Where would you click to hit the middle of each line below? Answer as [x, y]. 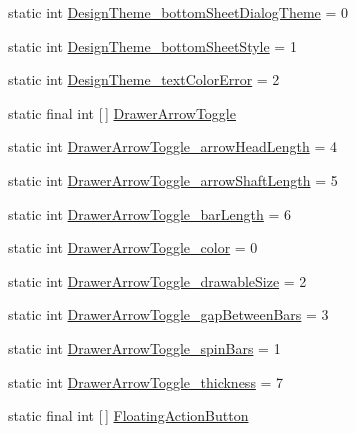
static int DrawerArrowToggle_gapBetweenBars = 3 [168, 314]
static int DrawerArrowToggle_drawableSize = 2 [157, 280]
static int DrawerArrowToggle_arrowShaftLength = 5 [173, 179]
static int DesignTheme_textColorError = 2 [144, 79]
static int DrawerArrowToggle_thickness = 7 [146, 381]
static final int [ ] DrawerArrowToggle [122, 112]
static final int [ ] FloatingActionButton [128, 415]
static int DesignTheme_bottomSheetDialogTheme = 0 [178, 12]
